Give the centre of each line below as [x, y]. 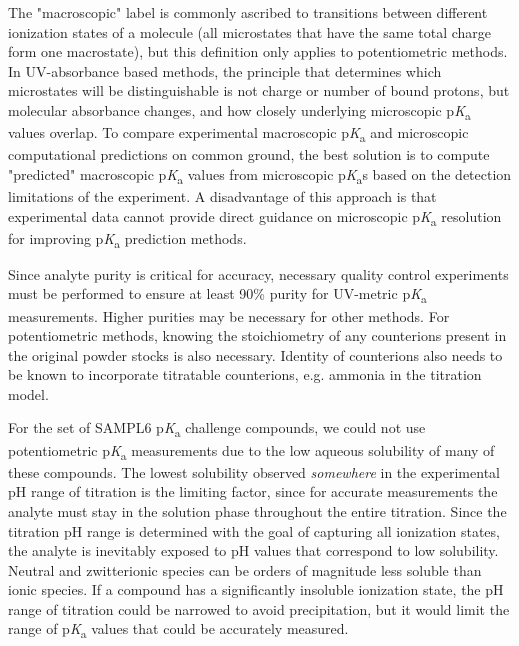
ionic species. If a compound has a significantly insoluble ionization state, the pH [256, 589]
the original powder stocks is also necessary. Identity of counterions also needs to [255, 354]
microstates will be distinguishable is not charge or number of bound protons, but [259, 90]
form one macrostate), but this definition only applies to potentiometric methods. [258, 51]
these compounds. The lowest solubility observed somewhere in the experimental [254, 471]
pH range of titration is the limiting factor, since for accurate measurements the [253, 491]
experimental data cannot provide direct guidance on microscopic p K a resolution [255, 217]
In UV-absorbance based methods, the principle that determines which [225, 70]
